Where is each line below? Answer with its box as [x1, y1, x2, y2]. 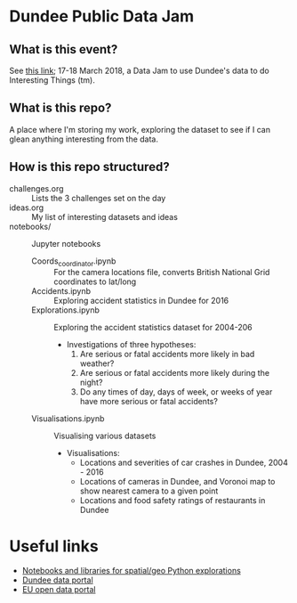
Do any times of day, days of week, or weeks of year [79, 387, 273, 397]
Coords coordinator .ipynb [31, 256, 116, 268]
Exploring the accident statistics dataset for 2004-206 [53, 322, 253, 333]
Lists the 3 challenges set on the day [31, 192, 166, 203]
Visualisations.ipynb [31, 413, 105, 424]
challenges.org [9, 183, 64, 193]
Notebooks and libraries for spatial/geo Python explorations [21, 566, 242, 576]
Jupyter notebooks [31, 238, 101, 249]
